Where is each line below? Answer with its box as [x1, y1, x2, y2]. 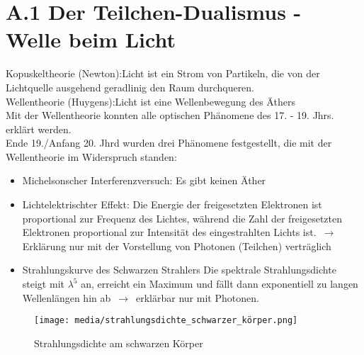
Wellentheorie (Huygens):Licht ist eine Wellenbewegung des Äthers [6, 94, 295, 108]
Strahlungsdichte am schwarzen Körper [34, 335, 203, 350]
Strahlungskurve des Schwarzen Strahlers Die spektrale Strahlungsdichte [22, 262, 336, 277]
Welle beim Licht [6, 25, 176, 54]
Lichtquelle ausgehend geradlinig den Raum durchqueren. [6, 79, 255, 94]
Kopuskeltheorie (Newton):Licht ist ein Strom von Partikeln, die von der [6, 66, 320, 81]
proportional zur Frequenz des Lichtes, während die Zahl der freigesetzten [22, 210, 343, 225]
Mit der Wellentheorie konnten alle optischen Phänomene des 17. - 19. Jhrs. [6, 108, 334, 123]
